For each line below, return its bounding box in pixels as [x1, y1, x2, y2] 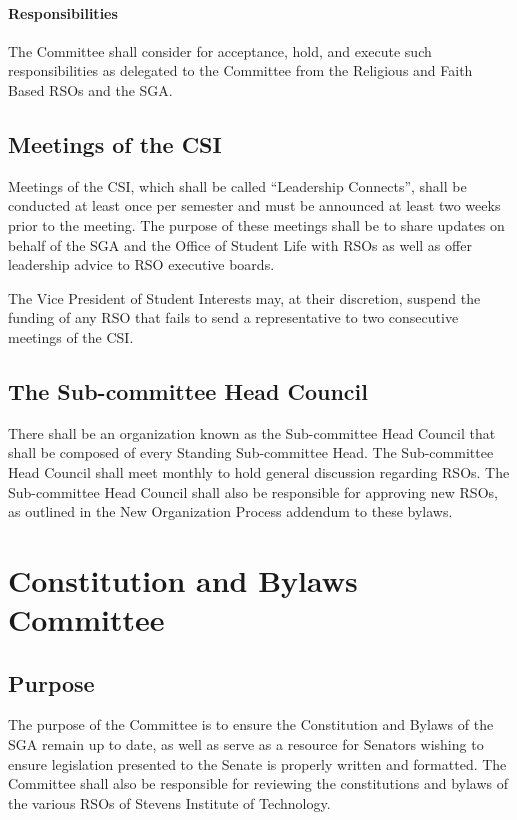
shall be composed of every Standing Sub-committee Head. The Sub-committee [8, 442, 494, 463]
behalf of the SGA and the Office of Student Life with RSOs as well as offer [8, 234, 472, 255]
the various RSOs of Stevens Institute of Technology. [8, 792, 331, 813]
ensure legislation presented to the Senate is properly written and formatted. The [8, 753, 507, 774]
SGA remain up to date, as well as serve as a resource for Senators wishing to [8, 734, 484, 755]
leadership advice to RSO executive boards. [8, 254, 275, 275]
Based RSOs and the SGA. [8, 79, 173, 100]
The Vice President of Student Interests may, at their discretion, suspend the [8, 287, 481, 308]
